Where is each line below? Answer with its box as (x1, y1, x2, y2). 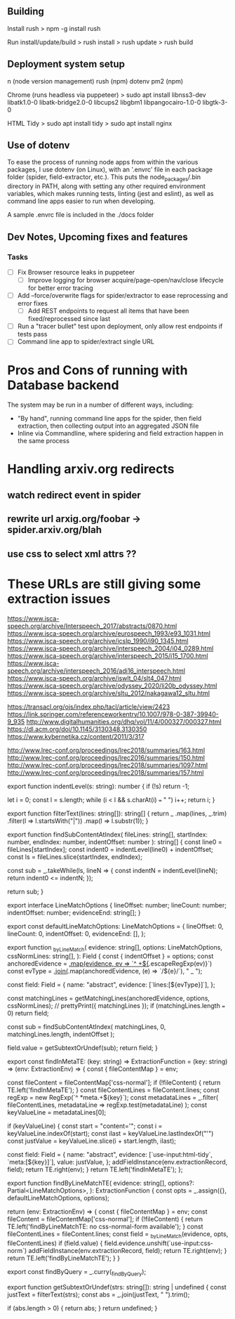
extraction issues (7, 591, 111, 607)
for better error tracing (27, 284, 93, 292)
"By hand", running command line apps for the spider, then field (17, 414, 202, 423)
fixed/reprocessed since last (27, 315, 111, 323)
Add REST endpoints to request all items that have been (27, 307, 189, 315)
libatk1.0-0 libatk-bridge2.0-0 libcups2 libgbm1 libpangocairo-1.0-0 (7, 98, 201, 106)
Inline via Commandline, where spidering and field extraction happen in (17, 429, 224, 438)
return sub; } (7, 887, 44, 895)
